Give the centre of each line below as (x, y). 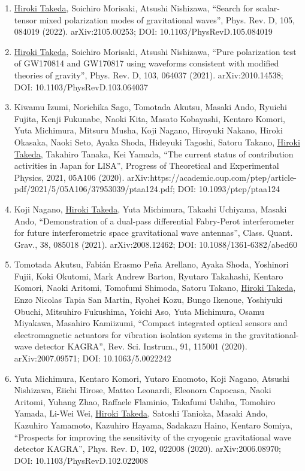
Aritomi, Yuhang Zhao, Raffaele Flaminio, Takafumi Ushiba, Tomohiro (145, 401)
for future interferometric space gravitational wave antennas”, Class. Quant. (153, 233)
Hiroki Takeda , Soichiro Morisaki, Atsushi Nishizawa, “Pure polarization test (155, 51)
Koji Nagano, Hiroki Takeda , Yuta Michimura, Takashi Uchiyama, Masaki (150, 209)
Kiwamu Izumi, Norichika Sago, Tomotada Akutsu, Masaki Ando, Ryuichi (150, 107)
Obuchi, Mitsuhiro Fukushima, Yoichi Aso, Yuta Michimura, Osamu (139, 311)
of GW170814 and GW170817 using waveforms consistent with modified (147, 63)
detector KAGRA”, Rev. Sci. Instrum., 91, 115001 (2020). (141, 346)
